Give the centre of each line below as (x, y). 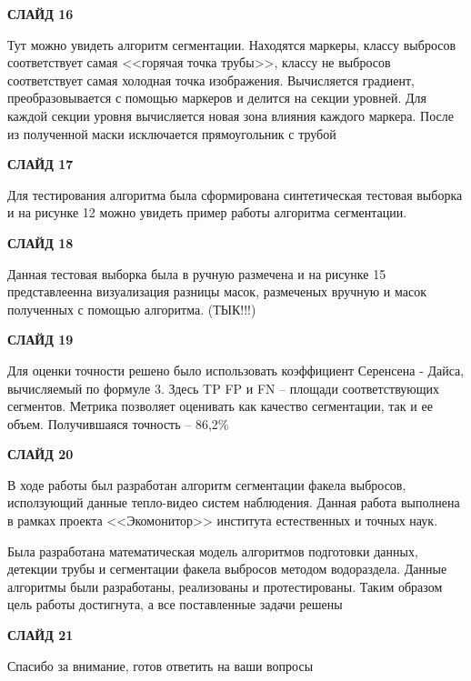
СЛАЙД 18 (40, 242)
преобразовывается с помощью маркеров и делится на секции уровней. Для (217, 98)
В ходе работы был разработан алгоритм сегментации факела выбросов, (207, 484)
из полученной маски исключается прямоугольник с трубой (172, 133)
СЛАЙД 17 (40, 164)
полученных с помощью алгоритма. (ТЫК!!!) (132, 309)
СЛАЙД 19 (40, 340)
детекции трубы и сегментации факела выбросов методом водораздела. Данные (227, 569)
